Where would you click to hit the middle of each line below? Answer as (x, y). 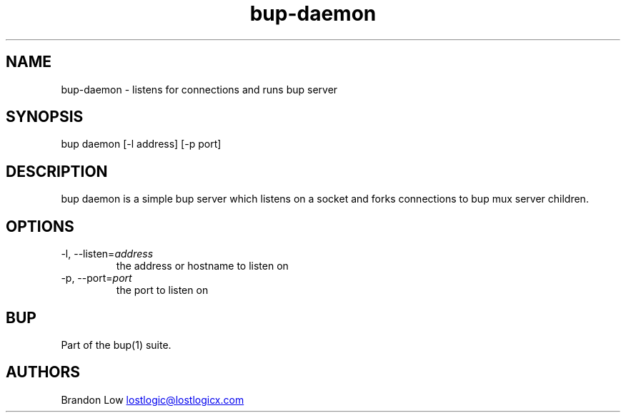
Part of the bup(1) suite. (116, 345)
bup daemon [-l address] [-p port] (141, 144)
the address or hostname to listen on (202, 266)
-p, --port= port (96, 278)
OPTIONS (40, 226)
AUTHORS (43, 372)
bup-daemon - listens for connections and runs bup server (199, 89)
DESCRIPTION (57, 171)
